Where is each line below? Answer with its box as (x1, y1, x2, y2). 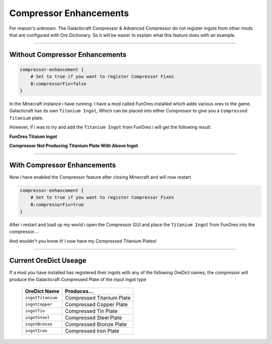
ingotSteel (25, 315, 50, 320)
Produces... (64, 288, 94, 295)
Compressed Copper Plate (64, 301, 128, 308)
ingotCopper (25, 302, 52, 307)
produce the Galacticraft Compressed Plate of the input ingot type (9, 277, 147, 283)
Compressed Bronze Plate (64, 320, 127, 327)
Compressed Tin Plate (64, 307, 118, 314)
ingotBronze (25, 321, 52, 327)
